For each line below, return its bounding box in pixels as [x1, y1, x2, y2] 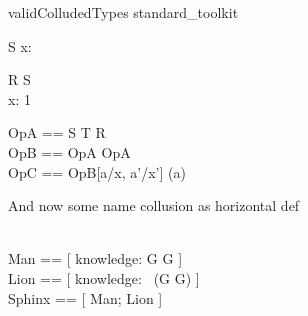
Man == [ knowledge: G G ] [8, 248, 183, 269]
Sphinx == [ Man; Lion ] [8, 287, 163, 308]
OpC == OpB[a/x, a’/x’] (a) [8, 161, 186, 182]
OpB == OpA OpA [8, 141, 131, 162]
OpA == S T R [8, 122, 106, 143]
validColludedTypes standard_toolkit [8, 2, 239, 22]
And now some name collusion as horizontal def [8, 195, 300, 216]
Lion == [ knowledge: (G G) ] [8, 267, 200, 288]
